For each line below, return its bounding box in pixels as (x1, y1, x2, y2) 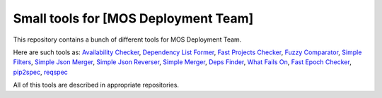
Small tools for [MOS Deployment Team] (13, 11, 254, 26)
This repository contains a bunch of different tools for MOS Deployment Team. (13, 35, 242, 44)
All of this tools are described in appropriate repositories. (13, 81, 180, 90)
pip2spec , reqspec (13, 68, 69, 76)
